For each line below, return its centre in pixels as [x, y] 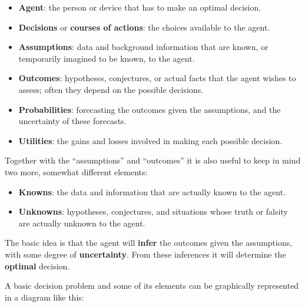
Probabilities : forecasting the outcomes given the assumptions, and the [150, 109]
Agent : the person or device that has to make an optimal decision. [140, 7]
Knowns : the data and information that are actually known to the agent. [152, 191]
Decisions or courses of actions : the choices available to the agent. [144, 27]
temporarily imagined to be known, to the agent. [107, 58]
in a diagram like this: [44, 297]
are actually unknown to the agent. [82, 223]
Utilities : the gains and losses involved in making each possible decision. [150, 140]
